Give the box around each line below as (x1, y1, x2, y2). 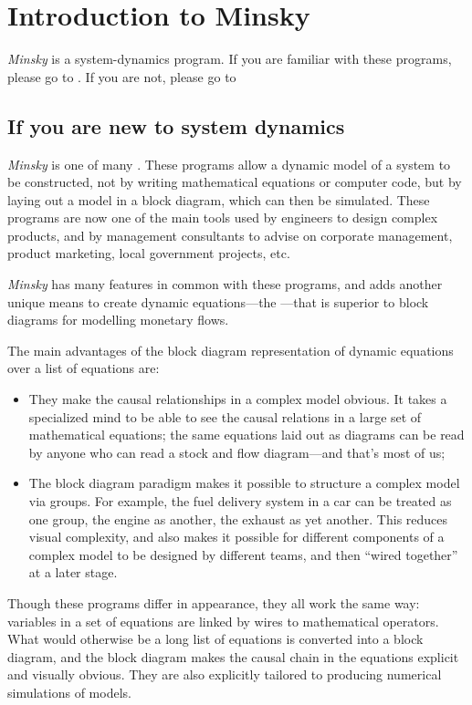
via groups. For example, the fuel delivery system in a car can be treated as (28, 492, 452, 511)
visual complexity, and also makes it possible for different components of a (28, 527, 445, 546)
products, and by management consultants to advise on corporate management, (7, 225, 453, 244)
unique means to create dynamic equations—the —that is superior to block (7, 292, 429, 311)
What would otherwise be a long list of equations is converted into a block (7, 629, 424, 648)
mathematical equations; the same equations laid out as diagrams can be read (28, 425, 465, 444)
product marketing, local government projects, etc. (7, 244, 290, 263)
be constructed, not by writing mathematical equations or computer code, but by (7, 172, 462, 192)
